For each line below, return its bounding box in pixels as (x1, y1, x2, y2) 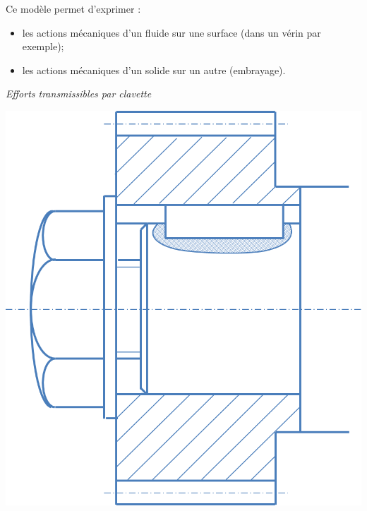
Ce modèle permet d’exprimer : (6, 1, 141, 16)
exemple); (22, 39, 64, 54)
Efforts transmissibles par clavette (6, 86, 152, 101)
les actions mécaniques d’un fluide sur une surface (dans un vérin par (22, 25, 321, 40)
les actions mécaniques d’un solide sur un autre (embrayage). (22, 62, 286, 77)
